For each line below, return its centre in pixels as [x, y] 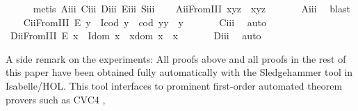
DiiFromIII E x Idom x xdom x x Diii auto [136, 36]
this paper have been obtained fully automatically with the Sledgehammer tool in [179, 72]
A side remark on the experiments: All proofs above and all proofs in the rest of [176, 58]
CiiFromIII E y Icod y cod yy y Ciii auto [145, 22]
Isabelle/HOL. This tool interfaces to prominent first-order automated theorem [174, 85]
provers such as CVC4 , [56, 99]
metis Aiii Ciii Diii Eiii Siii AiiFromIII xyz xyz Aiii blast [192, 8]
